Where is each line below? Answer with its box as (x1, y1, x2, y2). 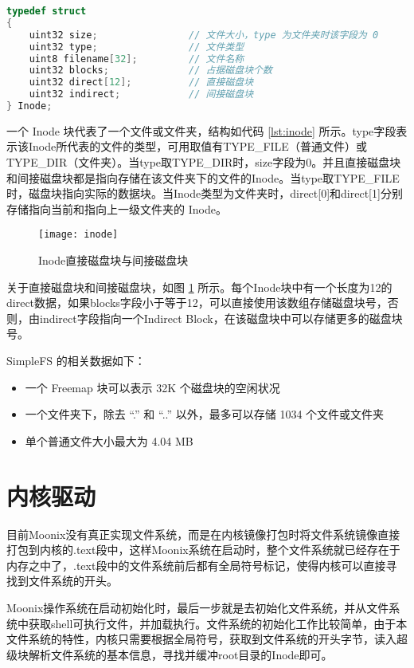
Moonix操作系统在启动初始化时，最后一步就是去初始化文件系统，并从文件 (6, 599, 389, 615)
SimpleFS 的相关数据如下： (6, 352, 146, 369)
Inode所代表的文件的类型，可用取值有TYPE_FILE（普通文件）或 (28, 138, 367, 155)
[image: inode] (38, 229, 119, 241)
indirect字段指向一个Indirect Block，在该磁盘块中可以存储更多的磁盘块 (39, 309, 403, 326)
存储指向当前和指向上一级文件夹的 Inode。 (6, 200, 227, 217)
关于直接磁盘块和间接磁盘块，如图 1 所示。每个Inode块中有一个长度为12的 (6, 278, 393, 295)
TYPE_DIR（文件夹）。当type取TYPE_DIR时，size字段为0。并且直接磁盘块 (6, 154, 401, 171)
